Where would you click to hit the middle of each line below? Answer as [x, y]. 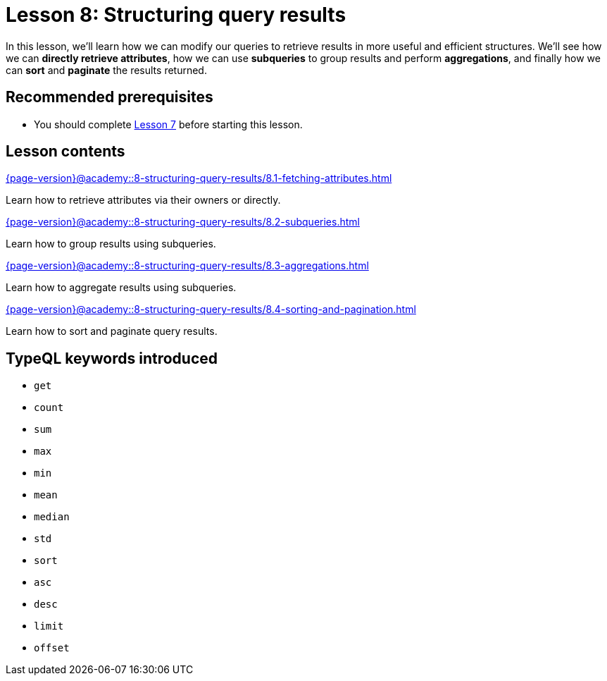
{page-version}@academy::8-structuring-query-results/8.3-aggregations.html [187, 266]
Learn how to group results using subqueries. [111, 244]
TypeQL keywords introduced [112, 358]
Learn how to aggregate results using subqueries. [121, 288]
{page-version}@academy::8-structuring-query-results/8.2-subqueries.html [183, 222]
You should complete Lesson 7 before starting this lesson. [168, 124]
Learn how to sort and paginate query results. [112, 331]
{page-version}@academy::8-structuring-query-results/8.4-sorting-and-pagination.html [211, 309]
